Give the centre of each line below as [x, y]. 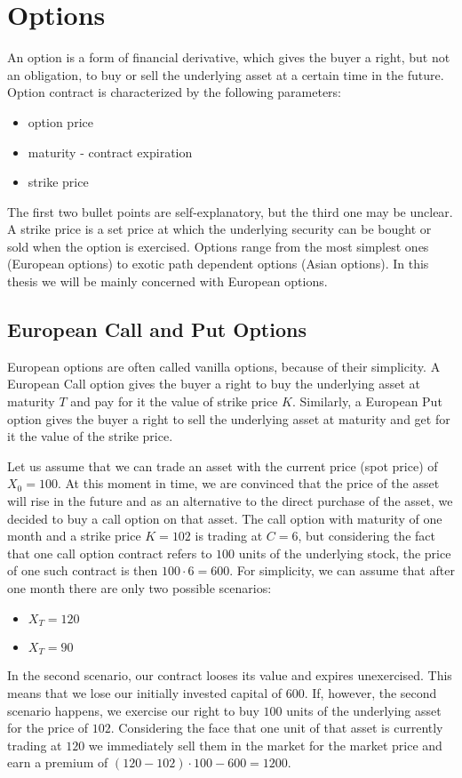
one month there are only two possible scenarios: [139, 587]
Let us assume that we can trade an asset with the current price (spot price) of [223, 465]
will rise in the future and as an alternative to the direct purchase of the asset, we [230, 501]
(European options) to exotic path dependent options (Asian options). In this [218, 264]
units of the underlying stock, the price [345, 553]
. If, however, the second [370, 693]
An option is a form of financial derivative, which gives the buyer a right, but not [229, 57]
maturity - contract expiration [110, 152]
